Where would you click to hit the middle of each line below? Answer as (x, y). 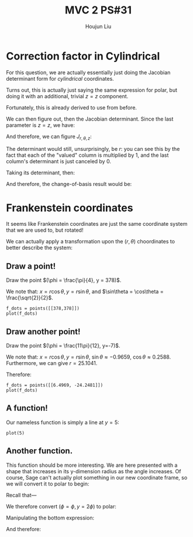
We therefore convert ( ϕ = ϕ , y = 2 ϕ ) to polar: (61, 506)
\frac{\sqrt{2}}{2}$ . (30, 298)
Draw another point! (43, 331)
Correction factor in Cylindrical (83, 56)
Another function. (39, 451)
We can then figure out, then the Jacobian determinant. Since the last (90, 119)
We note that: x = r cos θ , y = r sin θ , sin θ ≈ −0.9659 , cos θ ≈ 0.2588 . (89, 357)
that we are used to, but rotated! (45, 230)
